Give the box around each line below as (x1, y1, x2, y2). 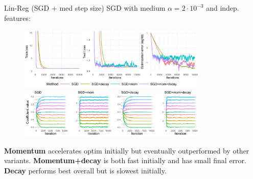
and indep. (206, 3, 239, 13)
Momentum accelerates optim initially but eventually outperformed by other (4, 145, 249, 156)
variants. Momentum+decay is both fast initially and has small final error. (4, 155, 246, 166)
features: (4, 12, 31, 23)
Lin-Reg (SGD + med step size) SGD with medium (4, 3, 166, 13)
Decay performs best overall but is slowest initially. (4, 165, 167, 175)
